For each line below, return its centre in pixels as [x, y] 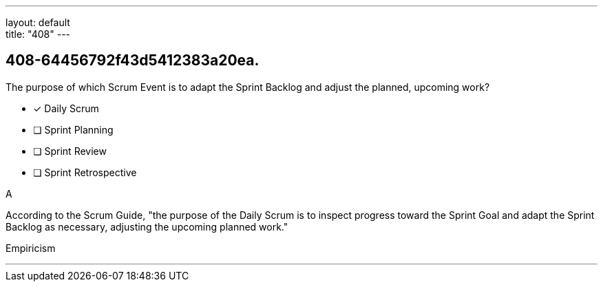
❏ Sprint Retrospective [85, 172]
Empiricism [31, 248]
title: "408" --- [38, 34]
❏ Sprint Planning [73, 129]
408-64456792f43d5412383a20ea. [133, 61]
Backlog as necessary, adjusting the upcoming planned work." [147, 226]
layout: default [38, 22]
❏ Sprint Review [70, 151]
